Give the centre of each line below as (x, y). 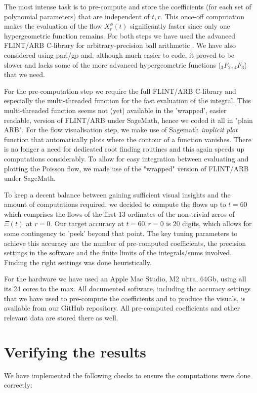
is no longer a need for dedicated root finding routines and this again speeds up (124, 149)
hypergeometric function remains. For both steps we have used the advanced (120, 35)
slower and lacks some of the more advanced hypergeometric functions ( (113, 64)
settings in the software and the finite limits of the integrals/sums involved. (118, 253)
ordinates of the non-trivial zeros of (181, 214)
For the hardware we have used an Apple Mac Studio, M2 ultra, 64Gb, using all (125, 279)
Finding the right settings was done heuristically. (78, 262)
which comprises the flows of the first (60, 214)
